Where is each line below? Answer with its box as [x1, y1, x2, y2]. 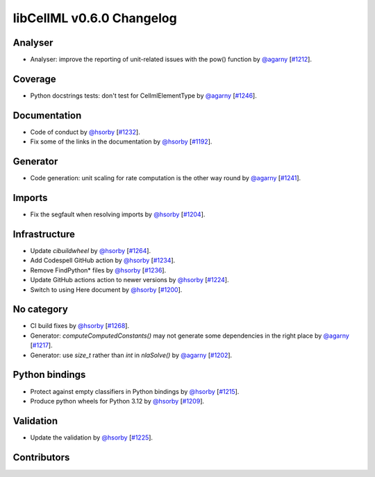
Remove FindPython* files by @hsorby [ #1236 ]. [30, 266, 167, 274]
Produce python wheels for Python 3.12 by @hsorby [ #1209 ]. [30, 397, 205, 405]
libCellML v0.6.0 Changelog [12, 10, 177, 26]
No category [12, 304, 69, 315]
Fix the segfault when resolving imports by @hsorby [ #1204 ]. [30, 210, 206, 218]
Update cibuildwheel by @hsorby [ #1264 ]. [30, 246, 151, 254]
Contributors [12, 451, 70, 463]
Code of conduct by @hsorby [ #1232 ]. [30, 128, 140, 136]
